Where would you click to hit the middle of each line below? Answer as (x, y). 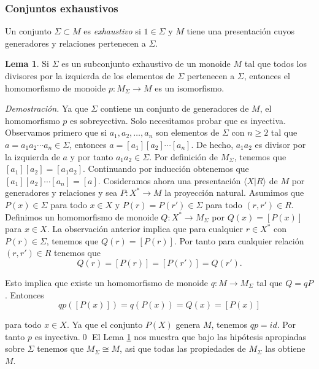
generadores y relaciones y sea (61, 192)
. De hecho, (212, 144)
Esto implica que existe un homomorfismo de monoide (107, 282)
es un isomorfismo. (190, 87)
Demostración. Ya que (47, 108)
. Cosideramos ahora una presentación (169, 180)
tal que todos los (275, 64)
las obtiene (285, 348)
